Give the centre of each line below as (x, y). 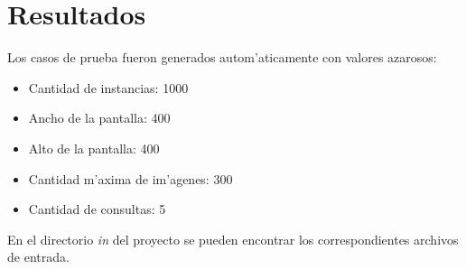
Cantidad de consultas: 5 (97, 209)
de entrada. (38, 257)
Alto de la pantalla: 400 (94, 148)
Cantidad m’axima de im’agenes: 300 (130, 178)
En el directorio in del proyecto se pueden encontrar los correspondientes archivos (233, 239)
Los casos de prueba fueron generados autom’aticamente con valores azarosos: (222, 57)
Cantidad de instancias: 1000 (108, 87)
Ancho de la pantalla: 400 (99, 118)
